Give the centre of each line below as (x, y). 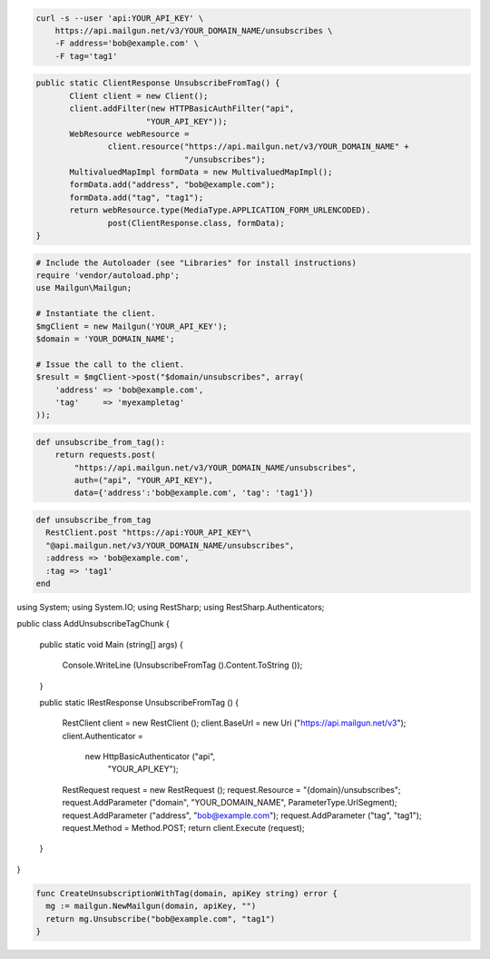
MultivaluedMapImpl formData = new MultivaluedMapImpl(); (201, 172)
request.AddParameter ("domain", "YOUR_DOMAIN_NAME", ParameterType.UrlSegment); (230, 803)
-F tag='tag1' (86, 56)
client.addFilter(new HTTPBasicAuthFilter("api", (182, 109)
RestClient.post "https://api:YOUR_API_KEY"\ (148, 533)
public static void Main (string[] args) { (111, 644)
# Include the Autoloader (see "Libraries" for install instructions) (196, 262)
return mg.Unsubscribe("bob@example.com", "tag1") (161, 919)
